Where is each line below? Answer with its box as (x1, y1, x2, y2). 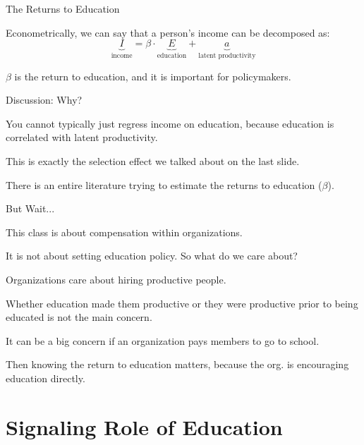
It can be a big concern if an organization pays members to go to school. (6, 333, 320, 348)
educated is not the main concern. (6, 310, 152, 324)
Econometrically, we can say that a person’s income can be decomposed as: (6, 25, 330, 39)
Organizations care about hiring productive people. (6, 272, 226, 286)
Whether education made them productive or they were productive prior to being (6, 295, 358, 310)
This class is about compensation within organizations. (6, 224, 243, 239)
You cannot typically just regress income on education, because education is (6, 116, 334, 130)
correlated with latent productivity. (6, 130, 158, 145)
